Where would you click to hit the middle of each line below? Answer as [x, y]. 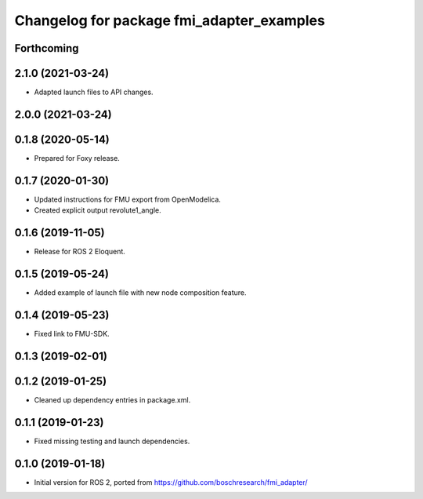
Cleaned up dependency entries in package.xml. [112, 399]
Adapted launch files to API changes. [94, 92]
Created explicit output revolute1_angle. [98, 210]
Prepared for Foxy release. [77, 158]
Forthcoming [47, 48]
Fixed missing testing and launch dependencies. [112, 441]
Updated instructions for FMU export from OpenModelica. [127, 199]
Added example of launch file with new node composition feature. [140, 293]
